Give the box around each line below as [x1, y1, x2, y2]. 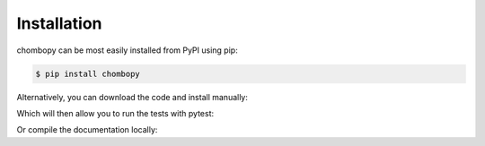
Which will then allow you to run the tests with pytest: [16, 107, 215, 118]
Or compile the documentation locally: [16, 125, 158, 135]
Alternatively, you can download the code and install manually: [16, 91, 249, 102]
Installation [16, 13, 102, 33]
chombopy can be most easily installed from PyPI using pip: [16, 45, 238, 56]
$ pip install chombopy [35, 68, 141, 79]
